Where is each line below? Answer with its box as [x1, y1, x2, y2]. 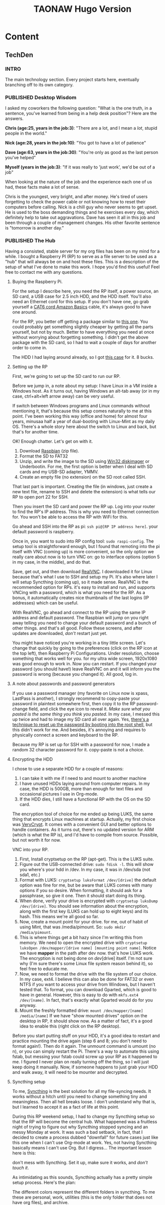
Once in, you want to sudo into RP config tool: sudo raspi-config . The [12, 538, 154, 544]
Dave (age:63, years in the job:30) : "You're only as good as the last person [5, 149, 159, 155]
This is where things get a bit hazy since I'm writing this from [19, 935, 143, 941]
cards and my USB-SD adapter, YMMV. [19, 469, 99, 475]
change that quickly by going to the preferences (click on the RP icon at [12, 645, 158, 651]
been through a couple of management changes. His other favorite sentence [5, 220, 160, 226]
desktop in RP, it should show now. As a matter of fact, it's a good [19, 1018, 153, 1024]
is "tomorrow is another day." [5, 225, 64, 231]
